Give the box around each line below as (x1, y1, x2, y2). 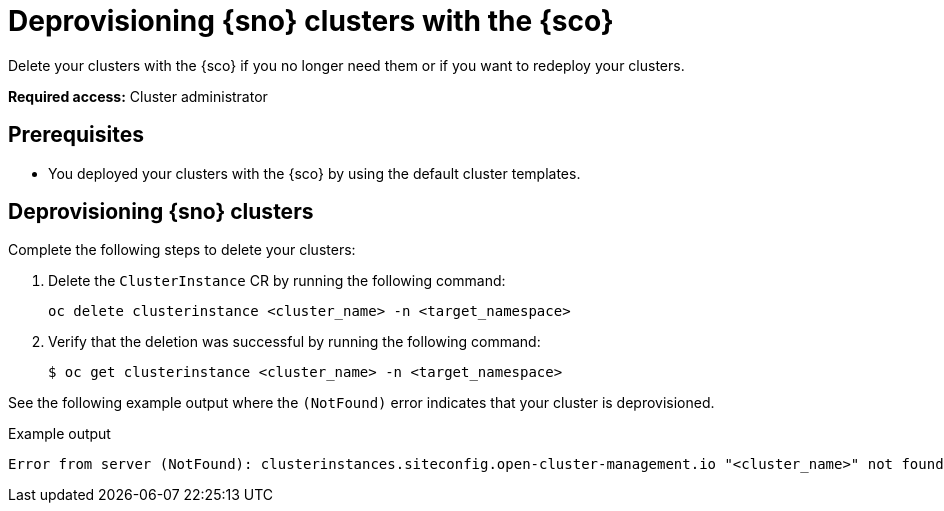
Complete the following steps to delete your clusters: (8, 241, 356, 259)
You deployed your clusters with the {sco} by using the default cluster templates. (48, 164, 581, 182)
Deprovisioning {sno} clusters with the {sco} (8, 4, 614, 38)
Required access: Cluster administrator (8, 87, 268, 105)
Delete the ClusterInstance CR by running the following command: (48, 272, 506, 290)
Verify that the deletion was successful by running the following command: (48, 333, 541, 351)
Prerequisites (8, 122, 144, 148)
